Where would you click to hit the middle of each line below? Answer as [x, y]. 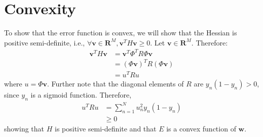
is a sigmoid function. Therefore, [81, 95]
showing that [24, 128]
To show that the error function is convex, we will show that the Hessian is [121, 33]
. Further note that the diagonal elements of [116, 84]
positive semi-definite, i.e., [45, 42]
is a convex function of [201, 128]
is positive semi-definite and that [106, 128]
